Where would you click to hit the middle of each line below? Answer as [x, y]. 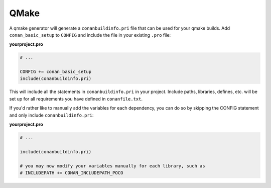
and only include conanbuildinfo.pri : [51, 115]
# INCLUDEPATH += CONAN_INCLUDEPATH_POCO [72, 173]
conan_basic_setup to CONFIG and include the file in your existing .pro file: [90, 35]
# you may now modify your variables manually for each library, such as [112, 166]
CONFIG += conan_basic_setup [56, 72]
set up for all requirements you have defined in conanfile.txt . [76, 99]
